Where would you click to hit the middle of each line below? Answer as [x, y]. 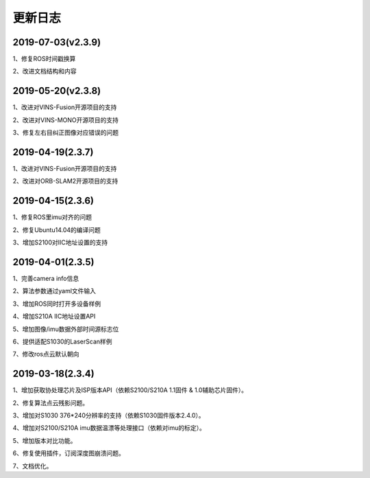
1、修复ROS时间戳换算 [44, 59]
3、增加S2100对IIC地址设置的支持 [60, 242]
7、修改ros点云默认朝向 [46, 354]
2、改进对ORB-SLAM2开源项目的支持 [65, 181]
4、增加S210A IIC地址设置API [54, 317]
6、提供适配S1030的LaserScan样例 [62, 341]
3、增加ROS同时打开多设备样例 [57, 304]
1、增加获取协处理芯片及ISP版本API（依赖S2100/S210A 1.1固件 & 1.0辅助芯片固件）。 [130, 390]
